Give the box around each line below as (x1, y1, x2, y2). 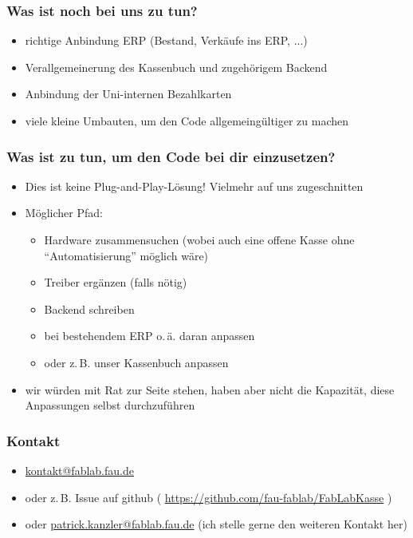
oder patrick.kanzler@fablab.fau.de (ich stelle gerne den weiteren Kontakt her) (25, 516, 407, 532)
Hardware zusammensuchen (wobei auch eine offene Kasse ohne (44, 231, 355, 247)
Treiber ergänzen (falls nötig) (44, 274, 187, 291)
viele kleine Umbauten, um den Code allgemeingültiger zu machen (25, 113, 349, 129)
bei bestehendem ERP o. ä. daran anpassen (44, 327, 255, 344)
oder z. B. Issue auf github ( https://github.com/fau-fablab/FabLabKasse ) (25, 489, 392, 505)
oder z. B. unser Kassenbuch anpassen (44, 354, 229, 370)
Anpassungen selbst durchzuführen (25, 397, 195, 413)
